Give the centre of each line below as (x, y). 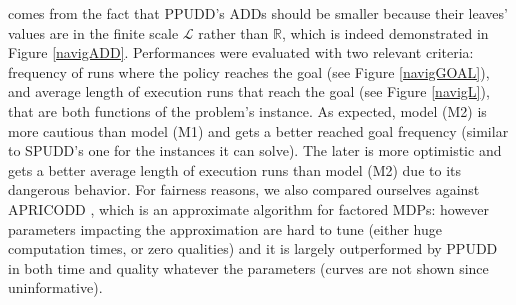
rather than (233, 32)
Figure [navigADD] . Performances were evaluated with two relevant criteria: (241, 52)
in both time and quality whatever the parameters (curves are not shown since (248, 267)
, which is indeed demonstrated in (385, 32)
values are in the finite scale (93, 32)
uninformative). (55, 287)
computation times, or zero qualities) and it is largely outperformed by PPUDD (253, 248)
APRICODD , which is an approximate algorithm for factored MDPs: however (249, 208)
